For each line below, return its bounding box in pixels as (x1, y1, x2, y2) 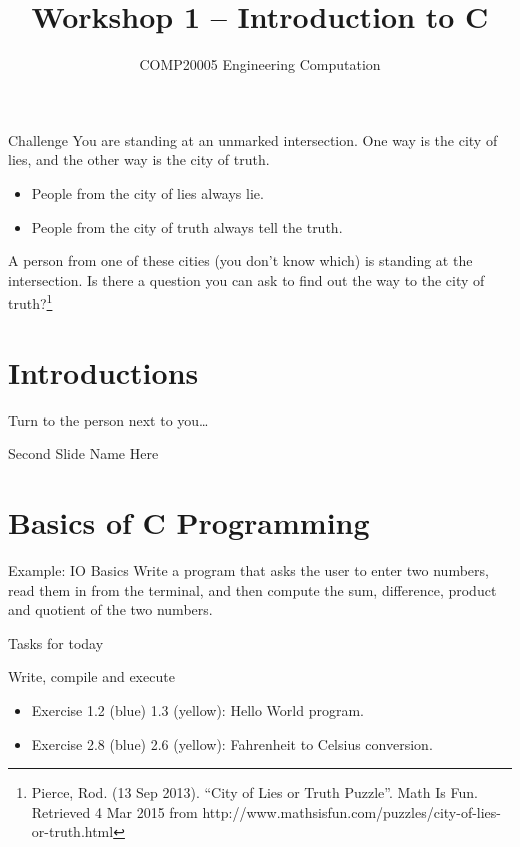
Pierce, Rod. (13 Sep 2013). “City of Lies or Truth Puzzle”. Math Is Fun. (31, 782, 478, 803)
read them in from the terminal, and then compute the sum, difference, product (8, 579, 497, 600)
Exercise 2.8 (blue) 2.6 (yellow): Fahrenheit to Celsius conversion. (31, 733, 433, 754)
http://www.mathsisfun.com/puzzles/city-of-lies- (202, 801, 502, 822)
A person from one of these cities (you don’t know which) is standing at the (8, 250, 473, 271)
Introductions (8, 351, 199, 392)
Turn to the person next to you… (8, 409, 209, 430)
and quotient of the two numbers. (8, 599, 213, 620)
